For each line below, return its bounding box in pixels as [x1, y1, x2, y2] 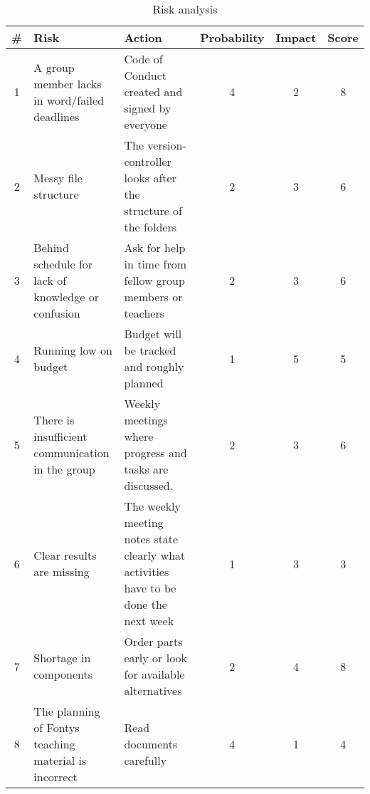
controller [124, 153, 171, 169]
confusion [33, 305, 80, 321]
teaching [33, 736, 75, 752]
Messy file [33, 169, 83, 186]
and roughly [124, 358, 184, 375]
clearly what [124, 547, 186, 563]
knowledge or [33, 288, 99, 305]
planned [124, 375, 164, 391]
